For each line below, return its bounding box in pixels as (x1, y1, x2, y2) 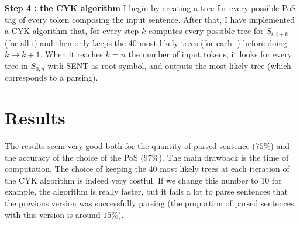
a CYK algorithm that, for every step (5, 25, 139, 37)
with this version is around (5, 208, 101, 220)
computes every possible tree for (148, 25, 264, 37)
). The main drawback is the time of (158, 151, 289, 163)
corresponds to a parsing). (5, 71, 98, 84)
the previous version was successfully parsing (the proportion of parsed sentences (5, 196, 294, 209)
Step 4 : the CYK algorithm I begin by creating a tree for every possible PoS (5, 2, 296, 13)
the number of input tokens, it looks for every (128, 48, 292, 60)
